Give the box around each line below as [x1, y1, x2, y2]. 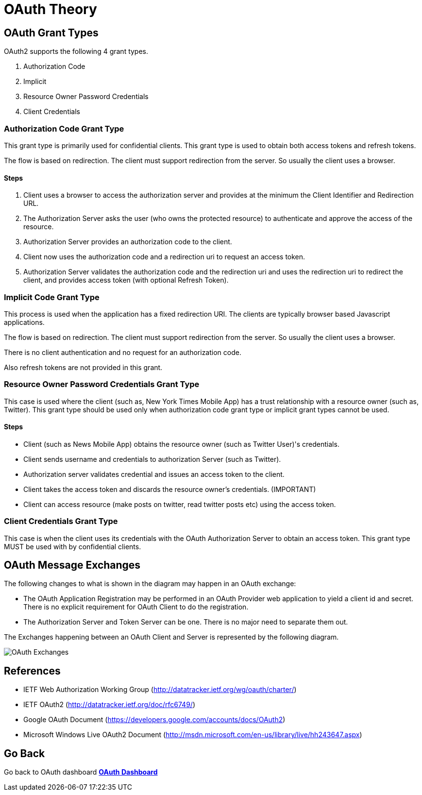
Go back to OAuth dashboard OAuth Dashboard [4, 768, 158, 777]
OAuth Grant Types [4, 26, 99, 39]
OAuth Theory [4, 1, 97, 17]
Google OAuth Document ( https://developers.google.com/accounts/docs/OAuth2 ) [23, 715, 286, 724]
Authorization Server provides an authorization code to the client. [23, 237, 232, 246]
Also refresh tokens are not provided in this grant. [4, 363, 163, 372]
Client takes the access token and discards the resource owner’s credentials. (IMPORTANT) [23, 485, 316, 493]
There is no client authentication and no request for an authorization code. [4, 348, 241, 356]
